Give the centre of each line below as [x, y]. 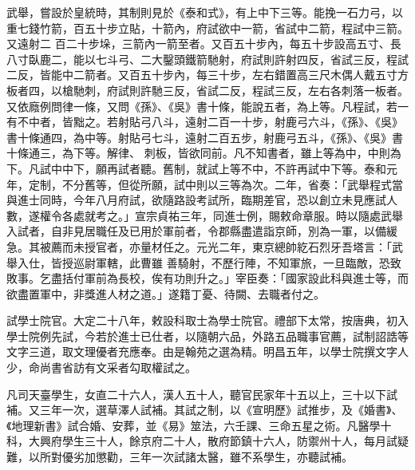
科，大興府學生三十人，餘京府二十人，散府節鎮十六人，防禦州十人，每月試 [202, 441]
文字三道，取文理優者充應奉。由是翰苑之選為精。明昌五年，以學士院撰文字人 [207, 352]
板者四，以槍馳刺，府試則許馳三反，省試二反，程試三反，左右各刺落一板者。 [207, 90]
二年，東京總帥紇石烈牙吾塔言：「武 [310, 246]
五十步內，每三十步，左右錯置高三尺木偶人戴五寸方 [274, 75]
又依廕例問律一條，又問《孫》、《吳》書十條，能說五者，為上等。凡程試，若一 [207, 106]
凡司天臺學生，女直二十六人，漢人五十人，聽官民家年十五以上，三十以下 [196, 394]
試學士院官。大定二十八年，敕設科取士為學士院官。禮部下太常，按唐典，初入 [207, 320]
